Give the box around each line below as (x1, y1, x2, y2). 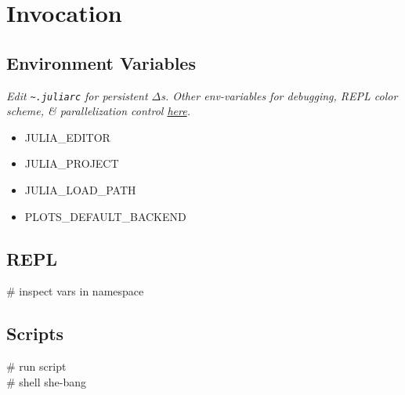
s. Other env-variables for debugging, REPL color (161, 87, 398, 103)
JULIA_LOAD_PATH (24, 182, 136, 198)
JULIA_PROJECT (24, 155, 119, 172)
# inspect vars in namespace (6, 283, 144, 299)
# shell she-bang (6, 373, 87, 390)
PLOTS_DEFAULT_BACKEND (24, 208, 186, 224)
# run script (6, 358, 67, 375)
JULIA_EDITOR (24, 129, 110, 145)
